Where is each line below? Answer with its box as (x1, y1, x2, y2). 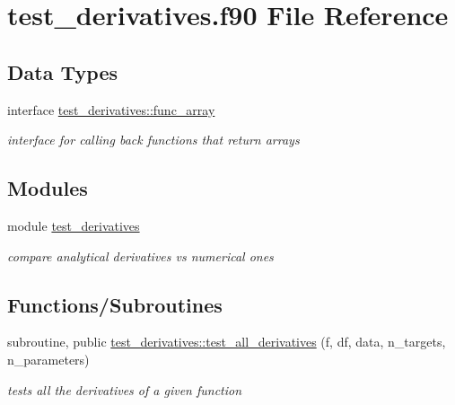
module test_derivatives (7, 216, 140, 234)
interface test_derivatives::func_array (7, 100, 215, 119)
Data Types (7, 57, 118, 85)
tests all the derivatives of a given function (7, 380, 242, 399)
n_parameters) (7, 349, 90, 368)
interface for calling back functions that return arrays (7, 130, 300, 149)
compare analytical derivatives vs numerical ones (7, 246, 274, 265)
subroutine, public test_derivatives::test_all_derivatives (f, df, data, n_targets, (7, 332, 446, 351)
